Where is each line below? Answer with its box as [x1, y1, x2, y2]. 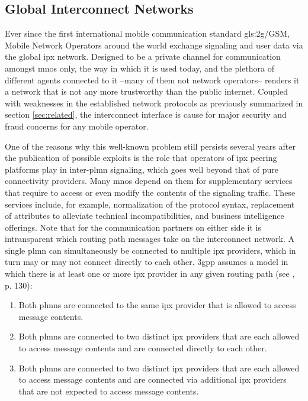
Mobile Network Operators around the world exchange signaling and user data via [5, 38, 303, 51]
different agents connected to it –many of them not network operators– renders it [5, 73, 300, 86]
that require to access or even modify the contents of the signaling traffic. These [5, 186, 296, 198]
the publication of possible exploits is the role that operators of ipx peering [5, 151, 277, 164]
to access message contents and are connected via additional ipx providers [18, 373, 287, 386]
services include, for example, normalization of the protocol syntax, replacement [5, 198, 295, 210]
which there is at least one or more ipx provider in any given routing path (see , [5, 267, 295, 280]
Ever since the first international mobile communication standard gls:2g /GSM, [5, 27, 290, 40]
